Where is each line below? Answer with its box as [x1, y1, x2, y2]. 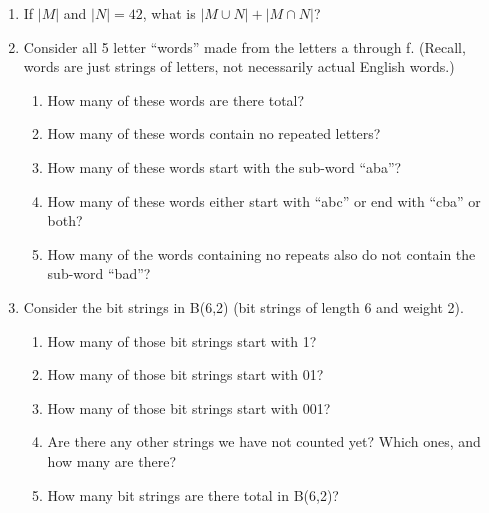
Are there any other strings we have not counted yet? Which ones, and [47, 431, 481, 452]
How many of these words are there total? [47, 89, 305, 110]
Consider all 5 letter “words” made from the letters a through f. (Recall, [23, 36, 466, 57]
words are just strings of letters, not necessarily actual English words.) [23, 56, 455, 77]
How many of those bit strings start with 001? [47, 397, 331, 418]
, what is [142, 3, 196, 23]
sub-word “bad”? [47, 263, 151, 284]
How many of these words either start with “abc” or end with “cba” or [47, 190, 481, 211]
